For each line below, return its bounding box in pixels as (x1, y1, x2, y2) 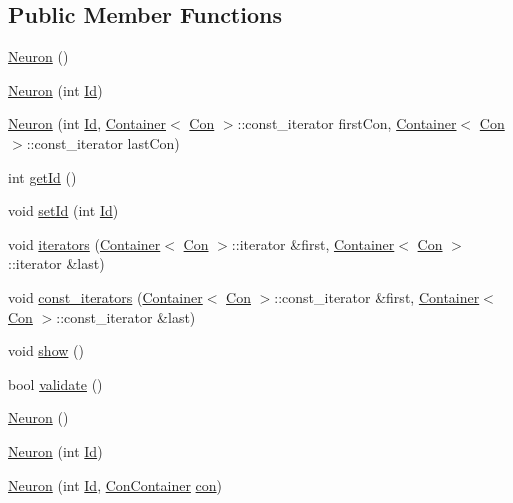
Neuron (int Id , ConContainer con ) (8, 474, 223, 495)
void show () (8, 340, 84, 361)
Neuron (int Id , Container (8, 113, 167, 134)
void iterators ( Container (8, 233, 161, 254)
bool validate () (8, 373, 103, 394)
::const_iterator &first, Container (274, 286, 480, 307)
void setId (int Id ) (8, 200, 119, 221)
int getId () (8, 166, 77, 187)
